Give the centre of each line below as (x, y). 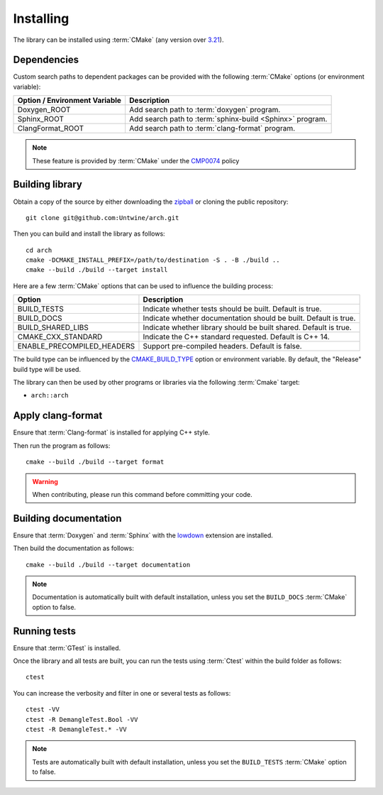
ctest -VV (43, 709)
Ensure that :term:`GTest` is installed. (67, 648)
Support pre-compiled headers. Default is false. (222, 346)
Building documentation (67, 518)
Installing (41, 18)
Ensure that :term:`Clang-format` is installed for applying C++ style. (112, 432)
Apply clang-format (58, 416)
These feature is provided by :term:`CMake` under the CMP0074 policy (136, 160)
